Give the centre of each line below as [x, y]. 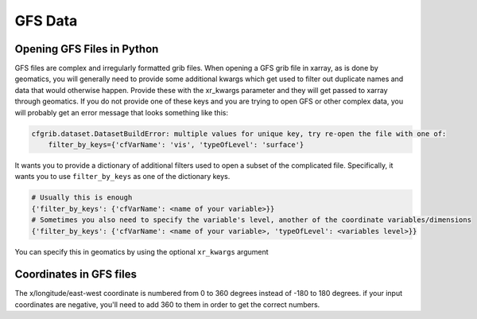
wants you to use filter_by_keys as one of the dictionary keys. [122, 177]
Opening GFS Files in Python [87, 49]
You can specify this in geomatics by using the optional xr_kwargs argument [142, 251]
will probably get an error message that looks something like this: [121, 112]
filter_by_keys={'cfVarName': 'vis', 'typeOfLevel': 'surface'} [176, 144]
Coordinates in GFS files [76, 274]
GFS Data [46, 21]
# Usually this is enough [82, 198]
